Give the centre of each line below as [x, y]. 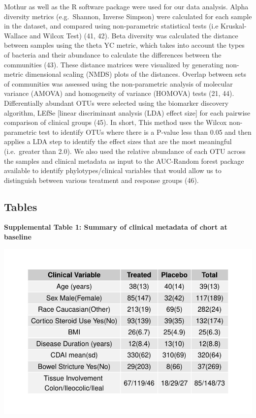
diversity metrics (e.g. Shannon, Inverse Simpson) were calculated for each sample [128, 16]
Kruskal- [234, 26]
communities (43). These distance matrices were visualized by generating [114, 64]
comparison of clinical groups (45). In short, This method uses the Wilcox [115, 122]
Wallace [16, 35]
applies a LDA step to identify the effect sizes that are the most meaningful [118, 141]
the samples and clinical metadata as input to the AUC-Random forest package [124, 161]
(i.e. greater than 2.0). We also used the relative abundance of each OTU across [125, 151]
